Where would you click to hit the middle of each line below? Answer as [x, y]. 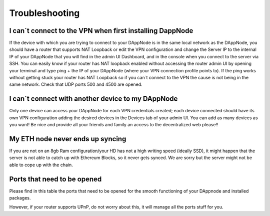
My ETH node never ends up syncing [68, 139]
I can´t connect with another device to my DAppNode [93, 99]
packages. [20, 198]
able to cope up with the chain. [41, 165]
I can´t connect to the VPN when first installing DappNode [101, 31]
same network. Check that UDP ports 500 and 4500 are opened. [76, 84]
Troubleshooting [44, 13]
